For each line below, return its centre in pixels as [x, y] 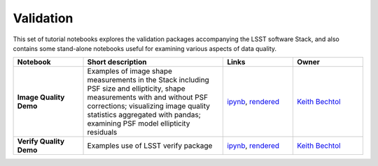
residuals [102, 133]
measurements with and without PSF [148, 98]
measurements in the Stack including [148, 80]
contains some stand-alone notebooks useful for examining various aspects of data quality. [145, 48]
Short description [117, 62]
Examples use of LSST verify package [150, 146]
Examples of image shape [130, 71]
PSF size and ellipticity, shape [136, 89]
